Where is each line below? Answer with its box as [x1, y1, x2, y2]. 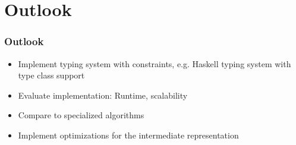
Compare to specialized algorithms [18, 109, 144, 121]
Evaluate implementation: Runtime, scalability [18, 89, 188, 101]
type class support [18, 69, 85, 81]
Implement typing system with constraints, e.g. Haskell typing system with [18, 57, 291, 70]
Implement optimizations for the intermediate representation [18, 128, 239, 141]
